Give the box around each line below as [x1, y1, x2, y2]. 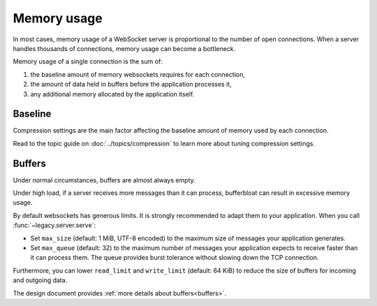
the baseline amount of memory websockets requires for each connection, [30, 70, 246, 78]
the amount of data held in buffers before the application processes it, [30, 80, 232, 89]
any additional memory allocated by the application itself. [30, 89, 195, 98]
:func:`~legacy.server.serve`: [13, 221, 96, 230]
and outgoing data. [13, 276, 68, 284]
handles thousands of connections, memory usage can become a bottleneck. [13, 44, 236, 52]
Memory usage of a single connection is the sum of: [13, 57, 163, 66]
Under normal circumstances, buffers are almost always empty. [13, 175, 195, 184]
